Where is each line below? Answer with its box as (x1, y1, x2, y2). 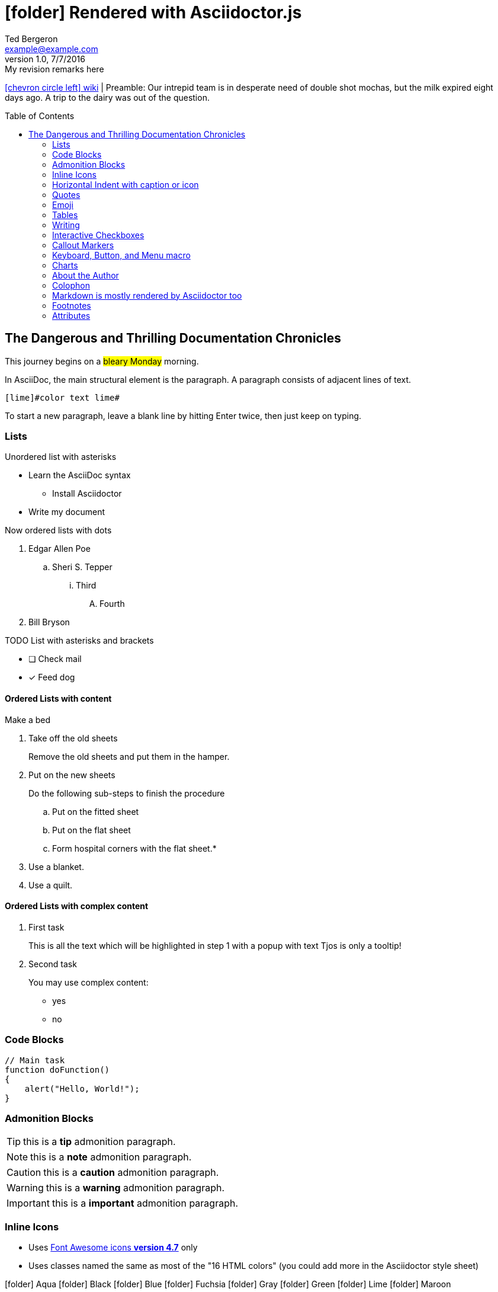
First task (28, 922, 65, 932)
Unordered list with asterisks (5, 452, 117, 462)
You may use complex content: (28, 977, 149, 987)
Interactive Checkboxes (52, 229, 144, 240)
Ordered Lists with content (5, 693, 112, 703)
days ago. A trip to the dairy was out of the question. (5, 92, 210, 103)
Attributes (52, 310, 91, 321)
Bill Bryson (28, 617, 70, 628)
